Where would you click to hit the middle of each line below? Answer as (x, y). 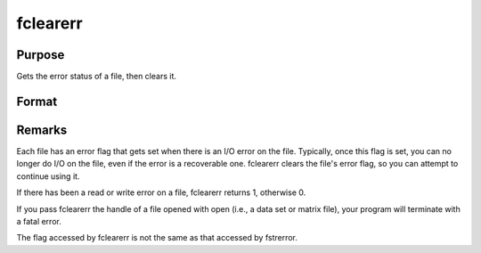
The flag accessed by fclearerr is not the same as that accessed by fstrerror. (157, 238)
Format (37, 101)
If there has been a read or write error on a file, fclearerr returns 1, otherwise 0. (161, 192)
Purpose (41, 55)
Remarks (42, 130)
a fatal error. (39, 221)
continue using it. (48, 176)
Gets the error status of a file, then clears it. (97, 77)
